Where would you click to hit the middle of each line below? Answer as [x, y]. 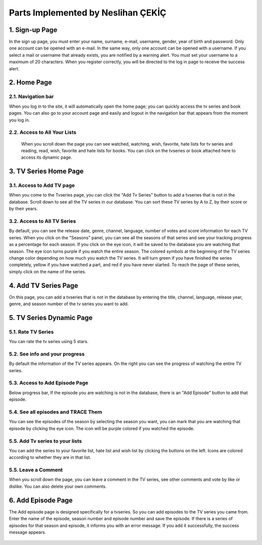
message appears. [27, 532]
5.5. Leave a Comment [36, 470]
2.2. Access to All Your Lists [43, 132]
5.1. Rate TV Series [31, 331]
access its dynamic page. [47, 157]
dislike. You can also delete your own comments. [58, 486]
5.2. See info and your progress [47, 354]
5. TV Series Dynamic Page [51, 318]
